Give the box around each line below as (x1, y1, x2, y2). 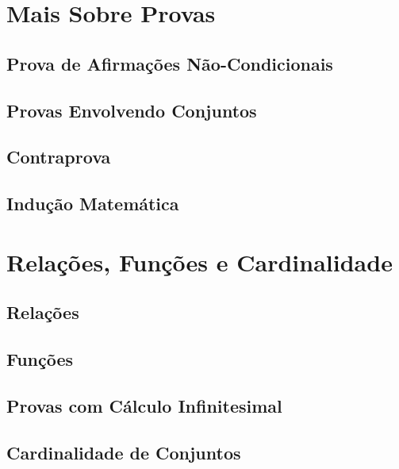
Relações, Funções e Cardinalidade (6, 245, 393, 278)
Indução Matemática (6, 191, 179, 216)
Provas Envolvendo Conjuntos (6, 98, 257, 122)
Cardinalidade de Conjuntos (6, 440, 241, 464)
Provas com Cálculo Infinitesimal (6, 393, 282, 417)
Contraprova (6, 144, 111, 169)
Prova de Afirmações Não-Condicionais (6, 51, 333, 75)
